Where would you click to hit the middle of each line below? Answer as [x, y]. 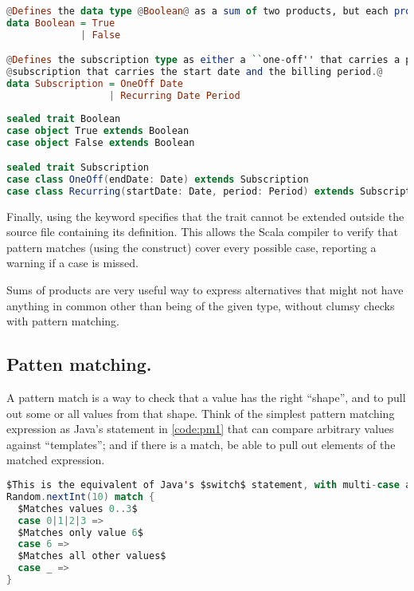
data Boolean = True [61, 23]
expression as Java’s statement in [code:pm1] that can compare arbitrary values [200, 429]
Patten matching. [79, 364]
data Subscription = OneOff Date [95, 84]
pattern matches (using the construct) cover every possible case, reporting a [191, 247]
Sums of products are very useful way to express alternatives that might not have [205, 290]
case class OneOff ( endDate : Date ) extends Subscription [158, 179]
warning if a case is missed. [72, 263]
